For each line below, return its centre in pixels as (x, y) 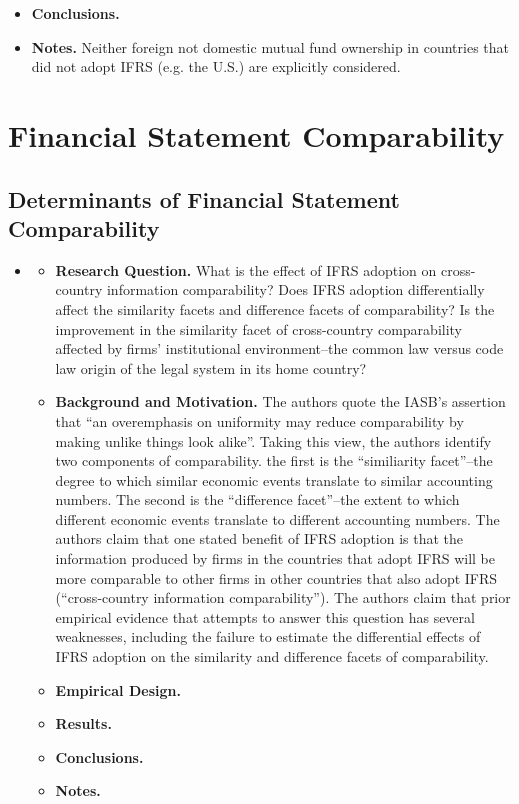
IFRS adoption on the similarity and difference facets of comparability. (272, 656)
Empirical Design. (118, 689)
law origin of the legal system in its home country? (211, 367)
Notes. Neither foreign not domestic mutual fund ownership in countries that (270, 46)
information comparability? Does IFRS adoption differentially (295, 289)
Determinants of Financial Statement (204, 198)
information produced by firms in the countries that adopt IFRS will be (275, 558)
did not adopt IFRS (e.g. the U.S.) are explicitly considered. (216, 66)
